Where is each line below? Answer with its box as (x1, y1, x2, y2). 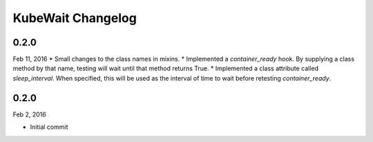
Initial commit (30, 123, 68, 131)
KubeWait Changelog (12, 10, 137, 26)
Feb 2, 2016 (12, 110, 46, 119)
